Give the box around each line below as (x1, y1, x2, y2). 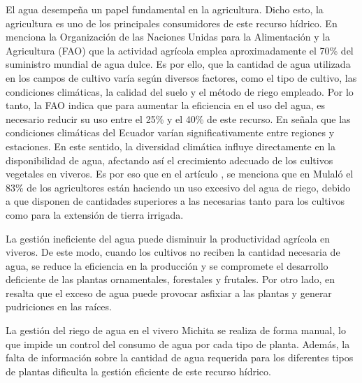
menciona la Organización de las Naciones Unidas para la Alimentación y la (6, 29, 331, 44)
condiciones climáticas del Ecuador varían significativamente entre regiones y (6, 125, 335, 140)
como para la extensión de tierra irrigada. (6, 207, 184, 222)
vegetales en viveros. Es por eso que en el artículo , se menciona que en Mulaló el (6, 166, 354, 181)
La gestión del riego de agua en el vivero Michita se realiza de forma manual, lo (6, 323, 346, 338)
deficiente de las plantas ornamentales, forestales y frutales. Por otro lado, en (6, 272, 335, 287)
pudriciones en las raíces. (6, 299, 112, 314)
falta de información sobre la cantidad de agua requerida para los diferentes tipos (6, 350, 354, 365)
